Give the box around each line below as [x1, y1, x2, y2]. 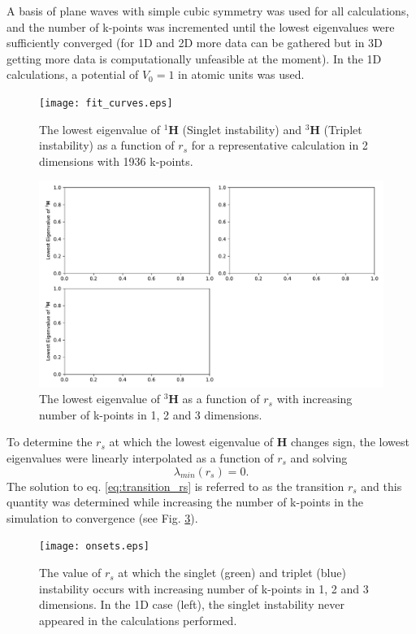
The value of [39, 564, 102, 581]
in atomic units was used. [178, 66, 305, 83]
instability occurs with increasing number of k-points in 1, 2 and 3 [39, 580, 369, 597]
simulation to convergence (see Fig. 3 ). [6, 509, 198, 526]
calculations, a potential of [6, 66, 139, 83]
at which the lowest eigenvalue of [109, 433, 273, 450]
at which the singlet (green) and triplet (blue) [118, 564, 346, 581]
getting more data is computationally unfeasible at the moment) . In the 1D [6, 50, 382, 67]
